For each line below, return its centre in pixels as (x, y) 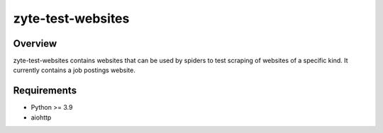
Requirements (45, 91)
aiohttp (41, 117)
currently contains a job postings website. (74, 70)
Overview (35, 44)
